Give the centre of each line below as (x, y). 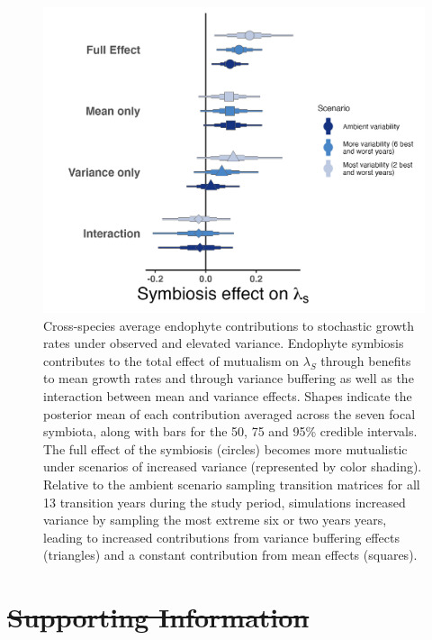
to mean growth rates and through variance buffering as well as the (229, 378)
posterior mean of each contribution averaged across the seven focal (229, 413)
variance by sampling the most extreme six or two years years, (215, 520)
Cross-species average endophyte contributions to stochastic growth (229, 325)
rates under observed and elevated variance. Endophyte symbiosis (224, 343)
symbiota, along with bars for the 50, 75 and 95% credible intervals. (230, 431)
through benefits (366, 360)
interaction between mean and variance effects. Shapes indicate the (228, 396)
